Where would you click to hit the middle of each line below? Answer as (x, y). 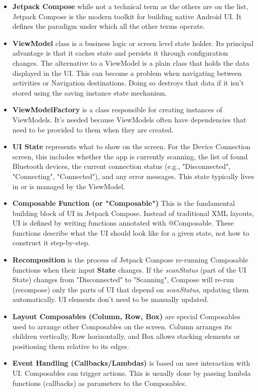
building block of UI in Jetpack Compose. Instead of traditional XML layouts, (133, 213)
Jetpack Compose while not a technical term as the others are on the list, (130, 6)
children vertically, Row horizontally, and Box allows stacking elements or (126, 336)
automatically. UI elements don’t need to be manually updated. (111, 299)
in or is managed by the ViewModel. (69, 186)
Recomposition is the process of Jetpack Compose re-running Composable (130, 260)
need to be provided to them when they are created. (93, 129)
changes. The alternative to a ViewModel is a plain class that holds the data (131, 62)
